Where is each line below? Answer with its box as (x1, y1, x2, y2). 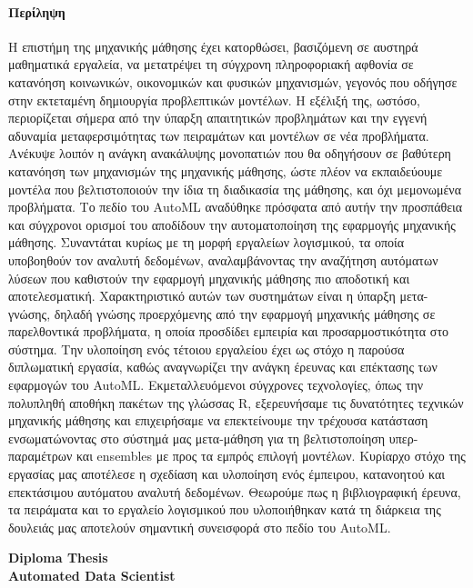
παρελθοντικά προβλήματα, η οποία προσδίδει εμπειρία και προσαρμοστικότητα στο (8, 322, 449, 341)
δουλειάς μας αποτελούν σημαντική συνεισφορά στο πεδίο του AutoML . (8, 517, 391, 536)
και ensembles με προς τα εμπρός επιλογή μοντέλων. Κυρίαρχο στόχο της (75, 446, 466, 465)
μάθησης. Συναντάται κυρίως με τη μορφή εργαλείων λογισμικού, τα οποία (8, 233, 405, 252)
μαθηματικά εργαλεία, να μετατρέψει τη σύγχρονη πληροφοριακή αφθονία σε (8, 55, 414, 74)
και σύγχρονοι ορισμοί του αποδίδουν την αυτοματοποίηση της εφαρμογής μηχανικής (8, 214, 456, 234)
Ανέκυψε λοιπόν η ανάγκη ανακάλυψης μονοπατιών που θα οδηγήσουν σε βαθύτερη (8, 144, 451, 163)
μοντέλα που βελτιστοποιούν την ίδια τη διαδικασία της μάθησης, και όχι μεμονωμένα (8, 179, 462, 198)
